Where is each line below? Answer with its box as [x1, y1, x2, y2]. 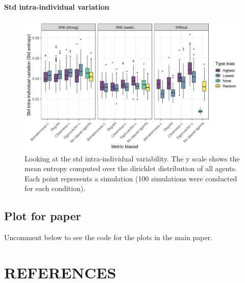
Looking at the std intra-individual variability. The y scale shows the [24, 153, 240, 163]
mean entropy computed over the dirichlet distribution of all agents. [24, 163, 237, 174]
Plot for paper [4, 208, 81, 224]
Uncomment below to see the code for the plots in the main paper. [4, 232, 213, 243]
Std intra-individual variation [4, 1, 109, 12]
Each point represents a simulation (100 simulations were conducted [24, 173, 237, 183]
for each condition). [24, 183, 86, 194]
